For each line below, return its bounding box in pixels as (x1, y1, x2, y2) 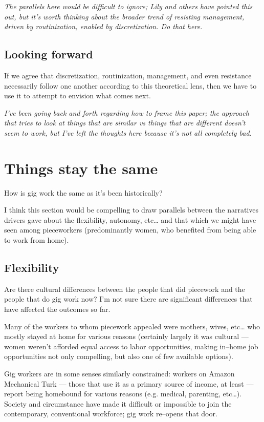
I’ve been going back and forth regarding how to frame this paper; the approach (4, 107, 249, 118)
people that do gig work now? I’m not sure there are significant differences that (4, 293, 253, 304)
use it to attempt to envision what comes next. (4, 90, 151, 101)
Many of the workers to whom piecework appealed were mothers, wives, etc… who (4, 321, 260, 331)
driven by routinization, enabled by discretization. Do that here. (4, 21, 203, 32)
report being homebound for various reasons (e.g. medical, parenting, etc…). (4, 388, 242, 399)
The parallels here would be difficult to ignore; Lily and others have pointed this (4, 1, 253, 11)
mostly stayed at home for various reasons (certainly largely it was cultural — (4, 331, 249, 342)
